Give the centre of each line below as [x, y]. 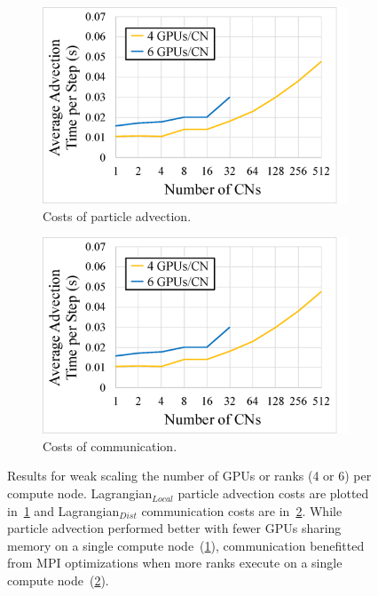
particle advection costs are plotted [273, 493]
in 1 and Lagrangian [63, 510]
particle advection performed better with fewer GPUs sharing [174, 528]
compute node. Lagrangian [80, 493]
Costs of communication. [110, 445]
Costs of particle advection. [117, 215]
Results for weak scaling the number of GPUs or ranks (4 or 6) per [189, 476]
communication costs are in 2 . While [242, 510]
